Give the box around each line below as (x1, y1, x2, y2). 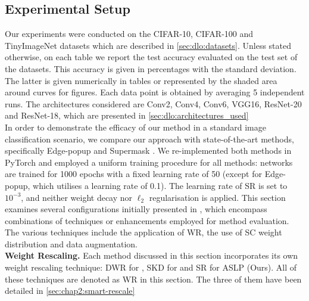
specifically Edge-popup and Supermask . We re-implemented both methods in (5, 144, 292, 157)
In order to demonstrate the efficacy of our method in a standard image (5, 120, 266, 133)
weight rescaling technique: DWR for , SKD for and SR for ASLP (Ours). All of (5, 261, 297, 274)
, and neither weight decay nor (21, 191, 133, 203)
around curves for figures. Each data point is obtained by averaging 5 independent (5, 86, 305, 98)
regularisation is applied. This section (149, 191, 286, 203)
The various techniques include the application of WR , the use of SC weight (5, 226, 282, 238)
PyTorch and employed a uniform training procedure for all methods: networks (5, 156, 293, 168)
